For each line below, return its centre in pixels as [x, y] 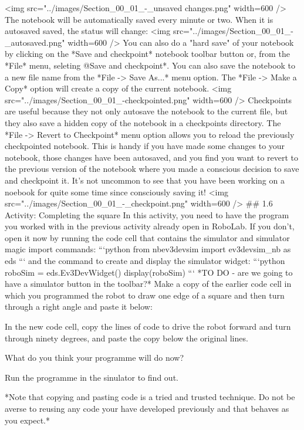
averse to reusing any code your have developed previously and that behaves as [147, 408]
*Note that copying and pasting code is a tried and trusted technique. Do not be [150, 397]
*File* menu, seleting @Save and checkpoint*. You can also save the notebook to [150, 65]
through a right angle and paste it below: [79, 307]
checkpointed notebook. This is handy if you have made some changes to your [145, 146]
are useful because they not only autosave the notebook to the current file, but [146, 111]
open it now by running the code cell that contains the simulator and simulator [147, 237]
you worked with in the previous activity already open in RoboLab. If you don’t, [150, 226]
